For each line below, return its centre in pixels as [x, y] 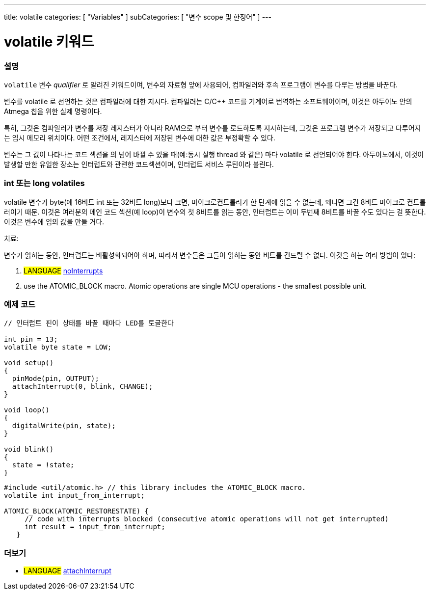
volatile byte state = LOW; [58, 347]
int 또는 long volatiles [44, 183]
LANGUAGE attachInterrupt [67, 571]
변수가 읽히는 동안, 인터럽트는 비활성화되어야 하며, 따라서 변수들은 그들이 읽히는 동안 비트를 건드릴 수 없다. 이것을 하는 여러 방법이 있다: [210, 255]
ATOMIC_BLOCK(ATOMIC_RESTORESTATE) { [77, 511]
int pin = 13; [31, 339]
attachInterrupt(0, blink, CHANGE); [82, 387]
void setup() [29, 363]
